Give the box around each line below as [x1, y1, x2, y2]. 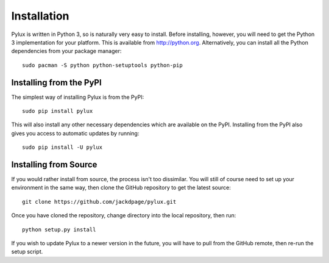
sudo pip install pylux [22, 107, 93, 115]
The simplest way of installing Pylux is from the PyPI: [11, 93, 144, 101]
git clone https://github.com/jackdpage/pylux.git [22, 198, 177, 205]
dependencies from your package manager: [11, 48, 122, 55]
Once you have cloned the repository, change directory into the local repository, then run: [11, 212, 236, 219]
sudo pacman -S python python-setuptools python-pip [22, 62, 183, 68]
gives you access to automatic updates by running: [11, 129, 140, 137]
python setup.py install [22, 226, 96, 233]
